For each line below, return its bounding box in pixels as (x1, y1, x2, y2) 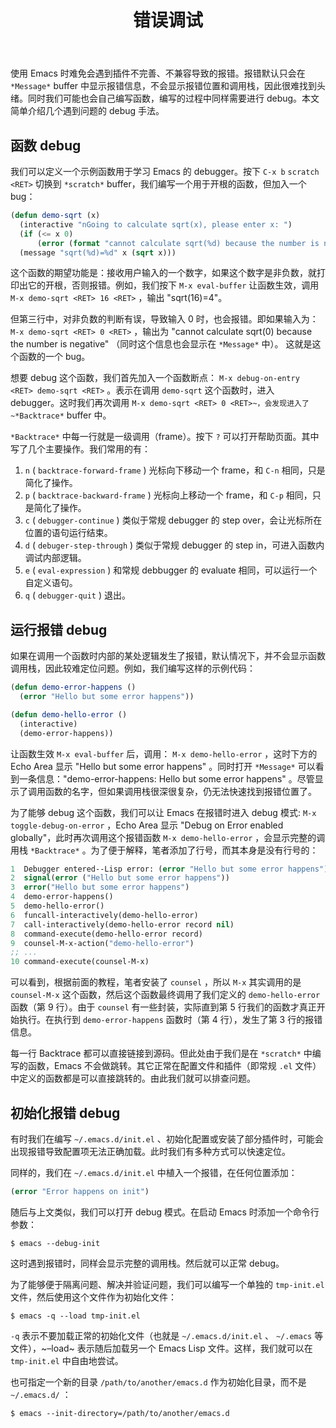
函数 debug (10, 137, 82, 154)
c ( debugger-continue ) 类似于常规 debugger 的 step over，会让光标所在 (24, 514, 323, 526)
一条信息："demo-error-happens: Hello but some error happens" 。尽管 (18, 772, 315, 785)
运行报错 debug (10, 621, 108, 638)
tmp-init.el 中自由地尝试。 (10, 1354, 124, 1366)
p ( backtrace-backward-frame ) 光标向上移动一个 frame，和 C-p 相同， (24, 489, 313, 501)
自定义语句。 (24, 577, 78, 589)
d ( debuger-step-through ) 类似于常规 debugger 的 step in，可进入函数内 (24, 539, 325, 551)
